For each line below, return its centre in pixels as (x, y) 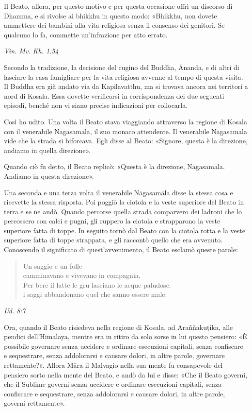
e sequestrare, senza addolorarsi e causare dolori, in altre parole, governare (114, 355)
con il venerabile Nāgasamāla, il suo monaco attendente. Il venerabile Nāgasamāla (126, 131)
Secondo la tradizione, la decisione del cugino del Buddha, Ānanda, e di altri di (122, 67)
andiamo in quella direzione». (47, 150)
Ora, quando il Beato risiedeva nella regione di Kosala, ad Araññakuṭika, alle (118, 327)
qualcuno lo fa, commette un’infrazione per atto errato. (86, 34)
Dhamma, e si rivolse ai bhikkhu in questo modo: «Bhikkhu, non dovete (110, 15)
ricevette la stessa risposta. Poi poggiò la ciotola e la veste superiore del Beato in (124, 202)
